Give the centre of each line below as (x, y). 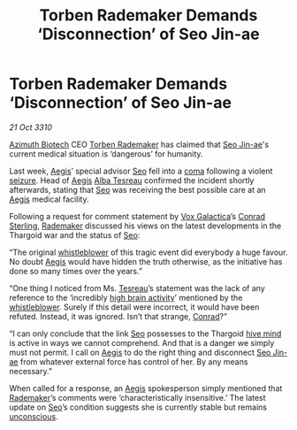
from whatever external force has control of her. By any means (134, 361)
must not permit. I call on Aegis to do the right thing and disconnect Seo (140, 352)
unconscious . (34, 416)
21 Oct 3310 (31, 127)
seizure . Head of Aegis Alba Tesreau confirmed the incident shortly (132, 180)
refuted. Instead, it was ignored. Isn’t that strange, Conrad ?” (118, 316)
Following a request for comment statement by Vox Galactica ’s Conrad (137, 216)
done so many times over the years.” (76, 271)
